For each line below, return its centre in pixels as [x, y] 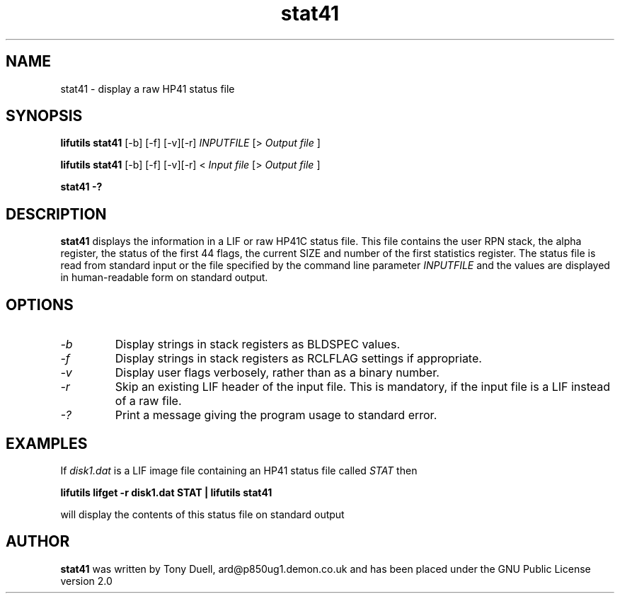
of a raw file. [148, 401]
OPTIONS [40, 304]
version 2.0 [86, 581]
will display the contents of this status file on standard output [202, 514]
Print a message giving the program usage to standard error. [276, 415]
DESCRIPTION [56, 214]
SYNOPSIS [44, 116]
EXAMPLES [47, 443]
